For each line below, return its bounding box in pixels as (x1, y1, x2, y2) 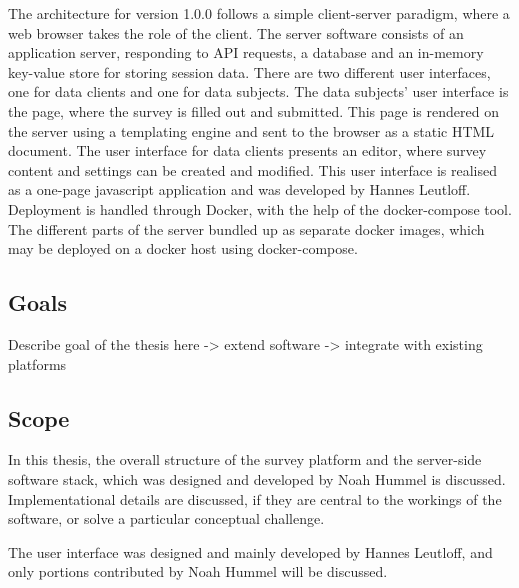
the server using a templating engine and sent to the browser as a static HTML (8, 120, 495, 141)
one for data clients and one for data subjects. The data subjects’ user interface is (8, 81, 509, 102)
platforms (8, 353, 67, 374)
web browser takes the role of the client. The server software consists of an (8, 22, 464, 43)
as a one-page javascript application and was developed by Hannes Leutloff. (8, 179, 471, 200)
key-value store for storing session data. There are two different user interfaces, (8, 61, 491, 82)
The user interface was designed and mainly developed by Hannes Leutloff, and (8, 541, 493, 562)
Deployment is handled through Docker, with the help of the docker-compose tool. (8, 198, 512, 219)
